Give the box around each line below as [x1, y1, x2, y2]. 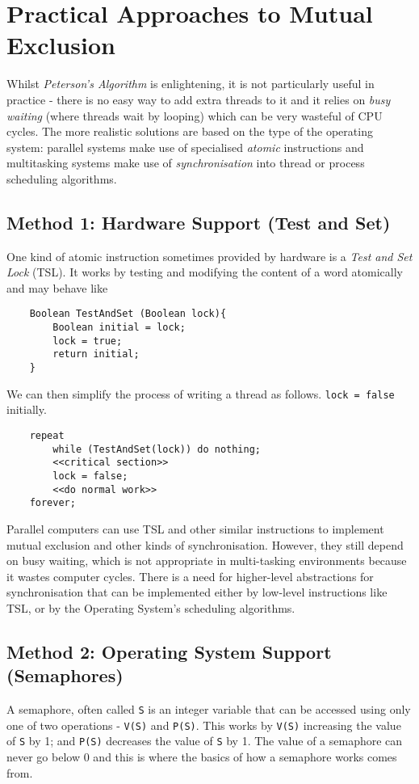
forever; [29, 497, 76, 509]
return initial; [52, 348, 140, 360]
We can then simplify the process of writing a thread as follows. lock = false [6, 385, 395, 402]
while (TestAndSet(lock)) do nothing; [52, 443, 261, 455]
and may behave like [6, 279, 108, 296]
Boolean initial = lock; [52, 322, 186, 334]
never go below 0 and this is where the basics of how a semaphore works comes [6, 748, 397, 765]
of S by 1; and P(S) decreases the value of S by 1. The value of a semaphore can [6, 732, 403, 749]
